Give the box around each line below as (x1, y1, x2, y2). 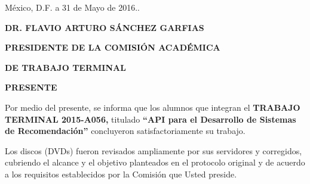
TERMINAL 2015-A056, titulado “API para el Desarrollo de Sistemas (5, 113, 296, 125)
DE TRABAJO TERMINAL (5, 61, 126, 73)
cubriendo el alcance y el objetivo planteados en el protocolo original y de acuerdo (5, 156, 305, 169)
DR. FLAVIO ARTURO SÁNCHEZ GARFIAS (5, 21, 204, 33)
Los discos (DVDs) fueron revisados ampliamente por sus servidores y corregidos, (5, 144, 302, 157)
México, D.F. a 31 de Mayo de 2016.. (5, 1, 140, 13)
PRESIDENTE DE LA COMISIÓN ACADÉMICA (5, 41, 220, 54)
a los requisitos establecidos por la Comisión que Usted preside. (5, 167, 237, 180)
